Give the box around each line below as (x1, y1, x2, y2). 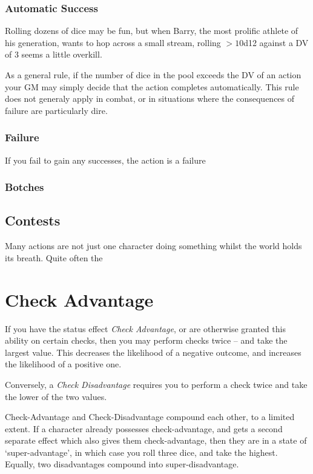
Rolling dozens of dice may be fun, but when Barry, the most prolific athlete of (5, 24, 298, 37)
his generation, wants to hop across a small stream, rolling (5, 36, 221, 48)
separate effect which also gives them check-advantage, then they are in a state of (5, 434, 307, 447)
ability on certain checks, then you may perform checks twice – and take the (5, 334, 288, 347)
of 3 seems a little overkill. (5, 48, 102, 61)
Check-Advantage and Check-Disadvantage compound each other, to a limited (5, 410, 295, 423)
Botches (5, 179, 44, 195)
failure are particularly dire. (5, 104, 108, 116)
